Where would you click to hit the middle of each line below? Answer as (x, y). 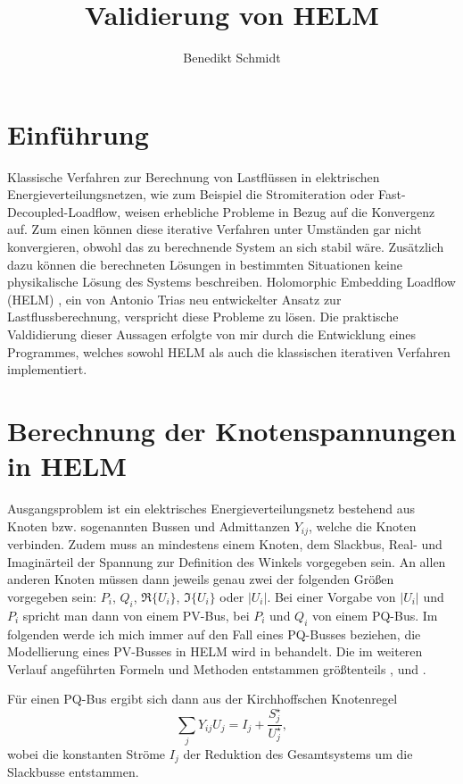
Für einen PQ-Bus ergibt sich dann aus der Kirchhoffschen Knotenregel (203, 699)
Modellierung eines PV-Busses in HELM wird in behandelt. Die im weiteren (215, 651)
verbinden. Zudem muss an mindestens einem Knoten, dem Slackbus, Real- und (225, 544)
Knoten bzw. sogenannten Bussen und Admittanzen (149, 525)
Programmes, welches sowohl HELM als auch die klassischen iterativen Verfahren (229, 351)
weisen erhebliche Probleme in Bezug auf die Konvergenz (280, 211)
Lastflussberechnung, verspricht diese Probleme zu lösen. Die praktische (203, 317)
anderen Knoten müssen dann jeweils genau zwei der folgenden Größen (201, 579)
